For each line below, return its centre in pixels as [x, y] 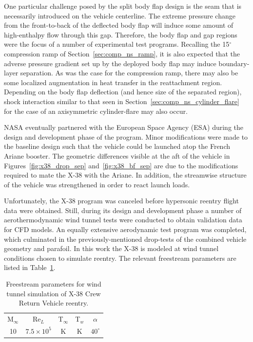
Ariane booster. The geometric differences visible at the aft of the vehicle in [117, 155]
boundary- [234, 63]
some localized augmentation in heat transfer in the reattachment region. [113, 82]
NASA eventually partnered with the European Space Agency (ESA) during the [124, 127]
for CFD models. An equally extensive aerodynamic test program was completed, [125, 229]
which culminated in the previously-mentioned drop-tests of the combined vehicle [125, 239]
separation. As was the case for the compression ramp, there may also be [129, 73]
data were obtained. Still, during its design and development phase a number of [123, 210]
